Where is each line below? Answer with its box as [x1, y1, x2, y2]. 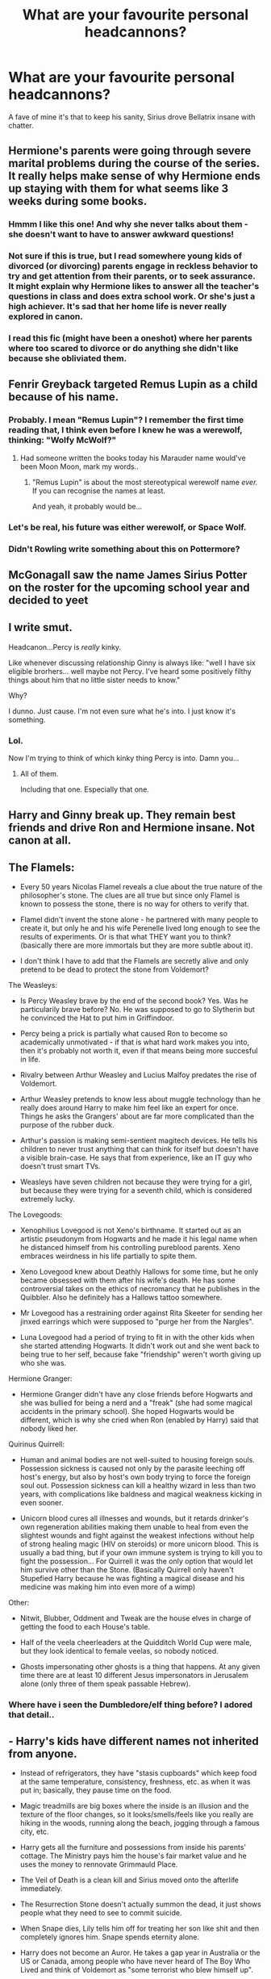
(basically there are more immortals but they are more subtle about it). [19, 940, 253, 950]
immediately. [19, 1884, 63, 1893]
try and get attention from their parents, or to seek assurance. [8, 270, 256, 282]
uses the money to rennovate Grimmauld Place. [19, 1860, 178, 1869]
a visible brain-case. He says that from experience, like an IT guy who [19, 1153, 252, 1163]
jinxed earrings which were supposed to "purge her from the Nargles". [19, 1317, 254, 1327]
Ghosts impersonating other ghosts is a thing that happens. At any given [19, 1662, 261, 1671]
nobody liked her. [19, 1424, 78, 1433]
